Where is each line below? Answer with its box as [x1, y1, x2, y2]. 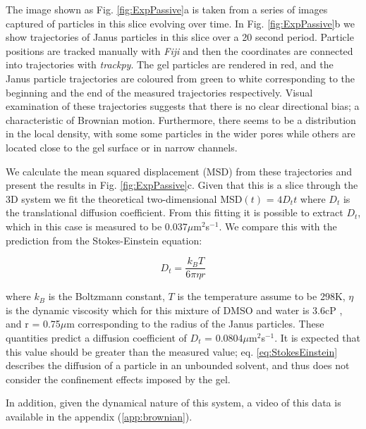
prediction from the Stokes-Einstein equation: [6, 232, 202, 247]
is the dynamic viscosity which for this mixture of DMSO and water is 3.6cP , [6, 302, 343, 317]
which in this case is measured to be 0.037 [6, 218, 188, 233]
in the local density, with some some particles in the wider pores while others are [6, 126, 355, 141]
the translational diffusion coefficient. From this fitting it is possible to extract [6, 205, 343, 220]
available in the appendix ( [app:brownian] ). [6, 409, 193, 423]
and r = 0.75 [6, 316, 61, 331]
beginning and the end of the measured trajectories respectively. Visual [6, 85, 313, 99]
